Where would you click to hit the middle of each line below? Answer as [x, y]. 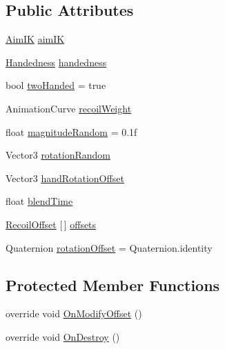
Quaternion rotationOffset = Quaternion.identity [109, 247]
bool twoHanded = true [56, 85]
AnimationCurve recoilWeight [69, 108]
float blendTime [39, 201]
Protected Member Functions [113, 285]
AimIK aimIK [35, 39]
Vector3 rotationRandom [58, 155]
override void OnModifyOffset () [74, 313]
